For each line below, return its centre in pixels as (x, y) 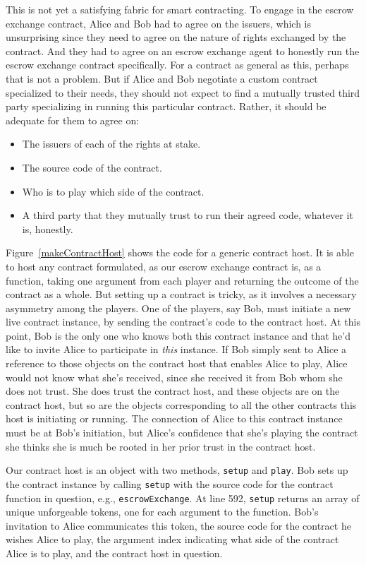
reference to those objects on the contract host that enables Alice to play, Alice (177, 363)
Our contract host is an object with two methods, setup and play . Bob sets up (177, 470)
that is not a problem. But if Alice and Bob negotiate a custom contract (162, 78)
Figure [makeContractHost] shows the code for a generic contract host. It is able (180, 252)
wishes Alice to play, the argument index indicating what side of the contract (172, 539)
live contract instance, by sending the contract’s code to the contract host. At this (183, 322)
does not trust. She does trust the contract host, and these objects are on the (173, 391)
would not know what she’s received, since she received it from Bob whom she (174, 377)
